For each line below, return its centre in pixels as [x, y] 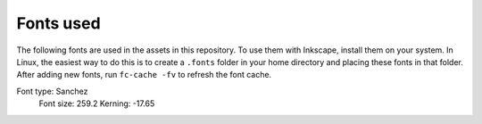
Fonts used [59, 23]
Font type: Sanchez [52, 91]
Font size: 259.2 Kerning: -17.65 [97, 103]
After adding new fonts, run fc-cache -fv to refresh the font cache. [144, 75]
